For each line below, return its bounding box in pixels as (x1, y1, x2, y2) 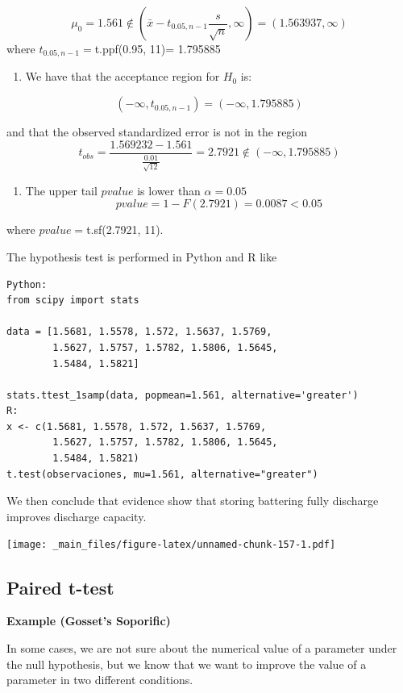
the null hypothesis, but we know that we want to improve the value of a (6, 655, 367, 672)
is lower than (137, 182, 201, 198)
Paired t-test (6, 574, 114, 599)
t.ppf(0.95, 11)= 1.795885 (94, 40, 221, 56)
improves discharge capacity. (6, 507, 147, 524)
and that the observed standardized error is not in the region (6, 123, 308, 140)
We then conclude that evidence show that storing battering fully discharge (6, 492, 379, 509)
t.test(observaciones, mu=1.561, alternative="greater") (6, 468, 318, 480)
